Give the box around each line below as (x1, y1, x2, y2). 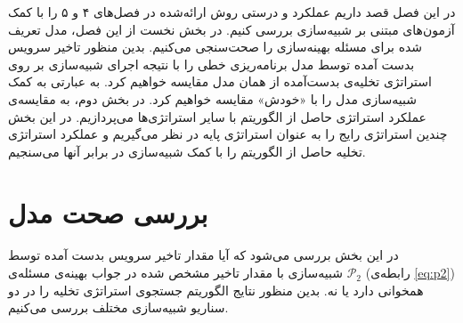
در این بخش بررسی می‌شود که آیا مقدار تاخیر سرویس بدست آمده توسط (8, 246, 399, 264)
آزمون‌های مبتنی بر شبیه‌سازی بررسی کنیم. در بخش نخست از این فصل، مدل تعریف (8, 20, 455, 38)
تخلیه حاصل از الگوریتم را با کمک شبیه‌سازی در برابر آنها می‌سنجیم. (8, 141, 366, 160)
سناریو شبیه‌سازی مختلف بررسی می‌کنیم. (8, 298, 229, 317)
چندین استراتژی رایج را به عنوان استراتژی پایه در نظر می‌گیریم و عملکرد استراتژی (8, 125, 448, 143)
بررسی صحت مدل (8, 194, 208, 230)
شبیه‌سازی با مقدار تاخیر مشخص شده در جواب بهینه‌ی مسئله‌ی (8, 263, 343, 282)
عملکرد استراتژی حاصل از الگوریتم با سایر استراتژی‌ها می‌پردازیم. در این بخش (8, 107, 426, 125)
